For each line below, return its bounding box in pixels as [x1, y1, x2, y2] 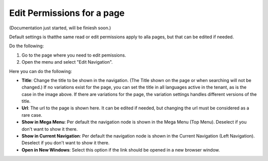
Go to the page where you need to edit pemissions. [21, 52, 127, 58]
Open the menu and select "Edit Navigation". [21, 59, 113, 65]
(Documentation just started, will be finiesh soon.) [9, 25, 111, 31]
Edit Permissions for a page [9, 7, 125, 18]
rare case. [21, 112, 42, 118]
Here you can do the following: [9, 68, 72, 74]
